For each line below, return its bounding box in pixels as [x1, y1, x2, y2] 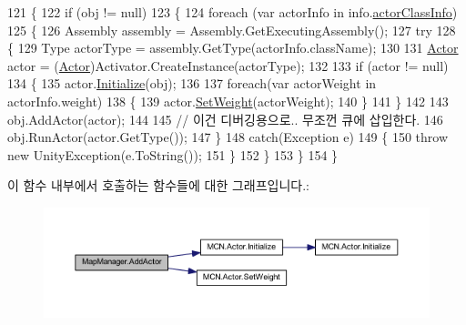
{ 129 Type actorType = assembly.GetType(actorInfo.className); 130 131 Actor [7, 38, 459, 57]
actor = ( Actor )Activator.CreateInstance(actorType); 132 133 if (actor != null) [7, 56, 449, 75]
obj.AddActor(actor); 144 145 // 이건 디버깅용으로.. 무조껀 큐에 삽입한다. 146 [7, 109, 443, 128]
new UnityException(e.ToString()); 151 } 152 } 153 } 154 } [7, 145, 339, 164]
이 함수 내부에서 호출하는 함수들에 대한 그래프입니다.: [7, 176, 309, 195]
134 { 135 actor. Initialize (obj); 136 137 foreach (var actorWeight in [7, 74, 377, 93]
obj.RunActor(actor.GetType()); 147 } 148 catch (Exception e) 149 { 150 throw [7, 127, 449, 147]
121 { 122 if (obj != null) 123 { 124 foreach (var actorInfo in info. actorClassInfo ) [7, 3, 458, 21]
